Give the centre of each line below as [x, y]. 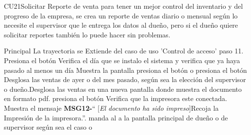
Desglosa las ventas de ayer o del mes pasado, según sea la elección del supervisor [125, 79]
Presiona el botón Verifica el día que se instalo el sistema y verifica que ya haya [122, 60]
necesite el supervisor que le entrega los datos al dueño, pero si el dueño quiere [121, 25]
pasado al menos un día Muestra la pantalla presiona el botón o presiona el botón [125, 70]
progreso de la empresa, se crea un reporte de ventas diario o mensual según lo [121, 15]
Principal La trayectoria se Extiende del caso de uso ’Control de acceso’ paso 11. [124, 51]
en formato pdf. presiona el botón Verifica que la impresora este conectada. [116, 98]
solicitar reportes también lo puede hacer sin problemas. [87, 34]
